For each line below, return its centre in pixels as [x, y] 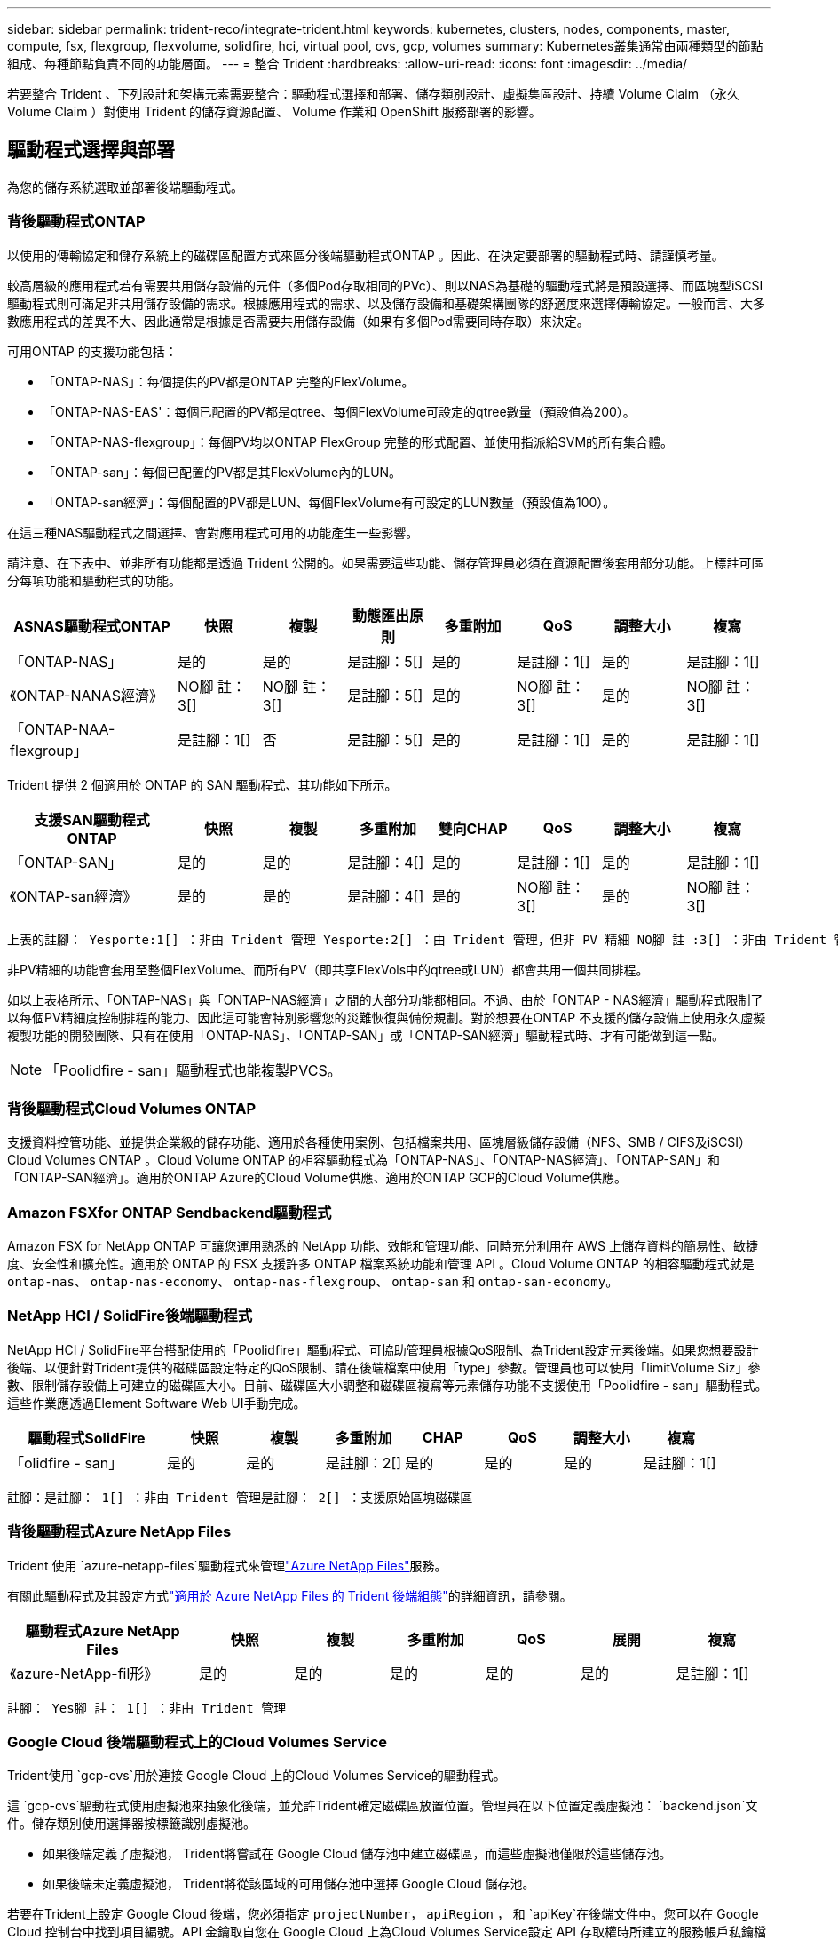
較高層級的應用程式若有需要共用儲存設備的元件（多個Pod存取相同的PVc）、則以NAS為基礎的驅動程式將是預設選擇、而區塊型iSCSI [385, 285]
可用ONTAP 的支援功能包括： [92, 351]
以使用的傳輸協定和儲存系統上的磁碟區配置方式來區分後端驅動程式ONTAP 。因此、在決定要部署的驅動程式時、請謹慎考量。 [366, 255]
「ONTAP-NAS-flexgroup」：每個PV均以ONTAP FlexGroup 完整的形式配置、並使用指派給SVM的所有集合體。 [358, 441]
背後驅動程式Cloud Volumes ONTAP [132, 1108]
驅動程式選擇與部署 [91, 150]
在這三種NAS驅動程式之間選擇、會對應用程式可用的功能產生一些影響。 [213, 532]
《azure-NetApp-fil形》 [84, 1673]
